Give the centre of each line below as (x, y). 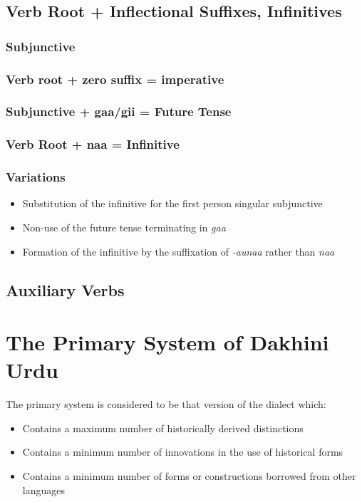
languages (43, 490)
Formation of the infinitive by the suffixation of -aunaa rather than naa (179, 251)
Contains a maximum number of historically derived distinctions (163, 428)
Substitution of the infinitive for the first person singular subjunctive (172, 203)
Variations (36, 177)
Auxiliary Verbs (65, 289)
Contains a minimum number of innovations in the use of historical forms (183, 452)
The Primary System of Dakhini (167, 342)
